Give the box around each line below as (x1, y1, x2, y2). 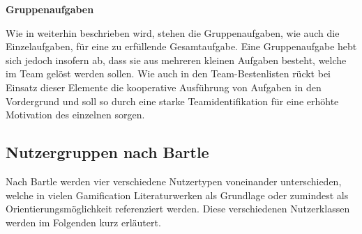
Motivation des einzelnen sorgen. (6, 107, 145, 122)
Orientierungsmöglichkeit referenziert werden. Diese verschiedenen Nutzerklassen (6, 201, 350, 216)
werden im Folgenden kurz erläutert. (6, 214, 161, 229)
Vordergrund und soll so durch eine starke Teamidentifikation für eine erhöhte (6, 93, 339, 108)
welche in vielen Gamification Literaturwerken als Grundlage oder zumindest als (6, 187, 349, 202)
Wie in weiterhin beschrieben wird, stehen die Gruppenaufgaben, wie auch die (6, 25, 340, 40)
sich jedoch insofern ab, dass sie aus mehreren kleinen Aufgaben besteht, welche (6, 52, 347, 67)
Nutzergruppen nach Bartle (6, 141, 209, 163)
